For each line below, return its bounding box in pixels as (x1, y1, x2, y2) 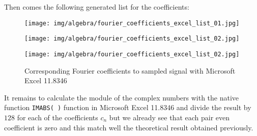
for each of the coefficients (17, 112, 98, 122)
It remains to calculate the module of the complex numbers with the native (4, 92, 239, 103)
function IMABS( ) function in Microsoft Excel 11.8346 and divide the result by (4, 102, 251, 113)
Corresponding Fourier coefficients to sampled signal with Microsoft (24, 65, 236, 76)
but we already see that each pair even (109, 112, 230, 122)
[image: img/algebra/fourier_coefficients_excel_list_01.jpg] (24, 19, 240, 27)
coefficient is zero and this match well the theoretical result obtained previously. (4, 122, 253, 132)
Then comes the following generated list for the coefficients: (4, 2, 189, 12)
